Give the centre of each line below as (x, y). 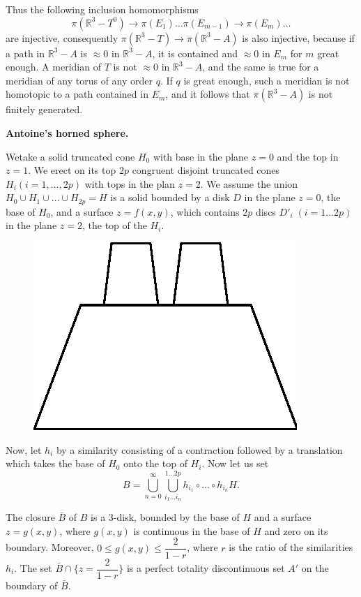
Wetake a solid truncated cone (70, 156)
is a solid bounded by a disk (170, 197)
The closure (30, 517)
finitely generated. (44, 109)
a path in (25, 53)
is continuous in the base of (192, 530)
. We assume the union (249, 183)
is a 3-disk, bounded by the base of (165, 517)
